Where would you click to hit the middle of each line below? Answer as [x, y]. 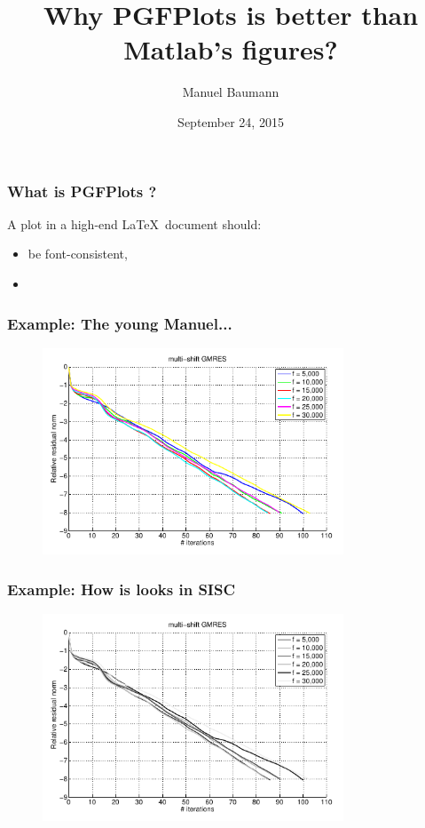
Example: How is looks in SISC [122, 589]
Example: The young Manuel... [120, 323]
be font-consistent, [78, 254]
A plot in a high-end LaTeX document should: [134, 223]
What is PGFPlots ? [82, 191]
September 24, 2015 [231, 121]
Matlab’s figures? [231, 49]
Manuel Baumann [231, 92]
